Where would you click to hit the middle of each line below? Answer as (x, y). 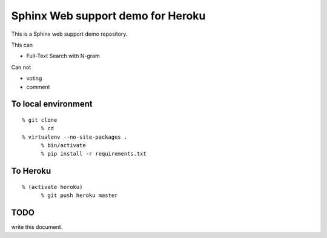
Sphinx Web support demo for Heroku (108, 16)
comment (38, 87)
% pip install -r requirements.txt (94, 154)
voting (34, 78)
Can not (21, 67)
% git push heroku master (79, 196)
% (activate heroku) (52, 187)
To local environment (52, 104)
